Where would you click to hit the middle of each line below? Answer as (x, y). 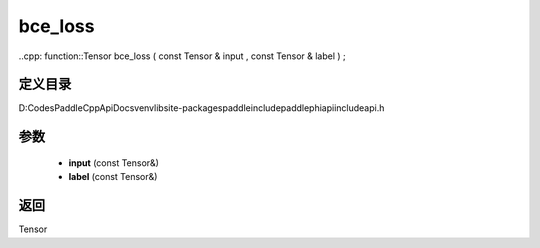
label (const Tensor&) (113, 177)
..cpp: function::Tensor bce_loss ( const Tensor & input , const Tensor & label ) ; (182, 56)
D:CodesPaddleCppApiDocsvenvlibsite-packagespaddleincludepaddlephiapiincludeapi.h (201, 108)
